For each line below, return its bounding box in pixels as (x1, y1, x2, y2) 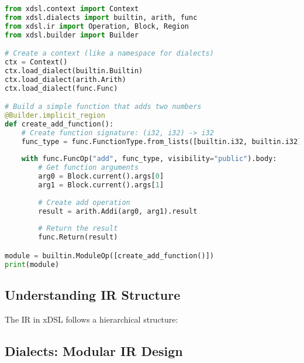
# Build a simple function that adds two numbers (5, 102, 202, 111)
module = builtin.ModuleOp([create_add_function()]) (5, 251, 214, 260)
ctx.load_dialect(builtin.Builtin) (5, 66, 143, 75)
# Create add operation (38, 198, 130, 207)
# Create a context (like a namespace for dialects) (5, 49, 214, 58)
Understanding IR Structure (5, 285, 181, 303)
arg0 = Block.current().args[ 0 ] (38, 172, 164, 181)
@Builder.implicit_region (5, 111, 105, 120)
